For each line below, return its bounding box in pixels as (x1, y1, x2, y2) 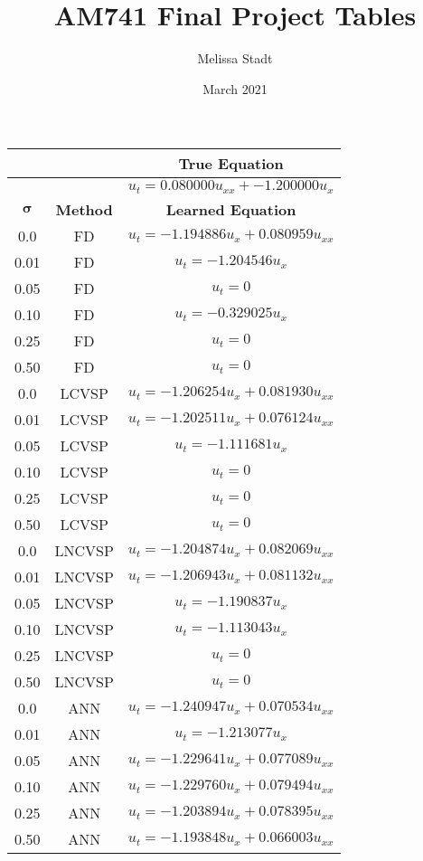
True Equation (178, 153, 284, 175)
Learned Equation (165, 199, 296, 221)
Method (55, 199, 113, 221)
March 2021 (202, 79, 268, 98)
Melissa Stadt (197, 49, 273, 68)
